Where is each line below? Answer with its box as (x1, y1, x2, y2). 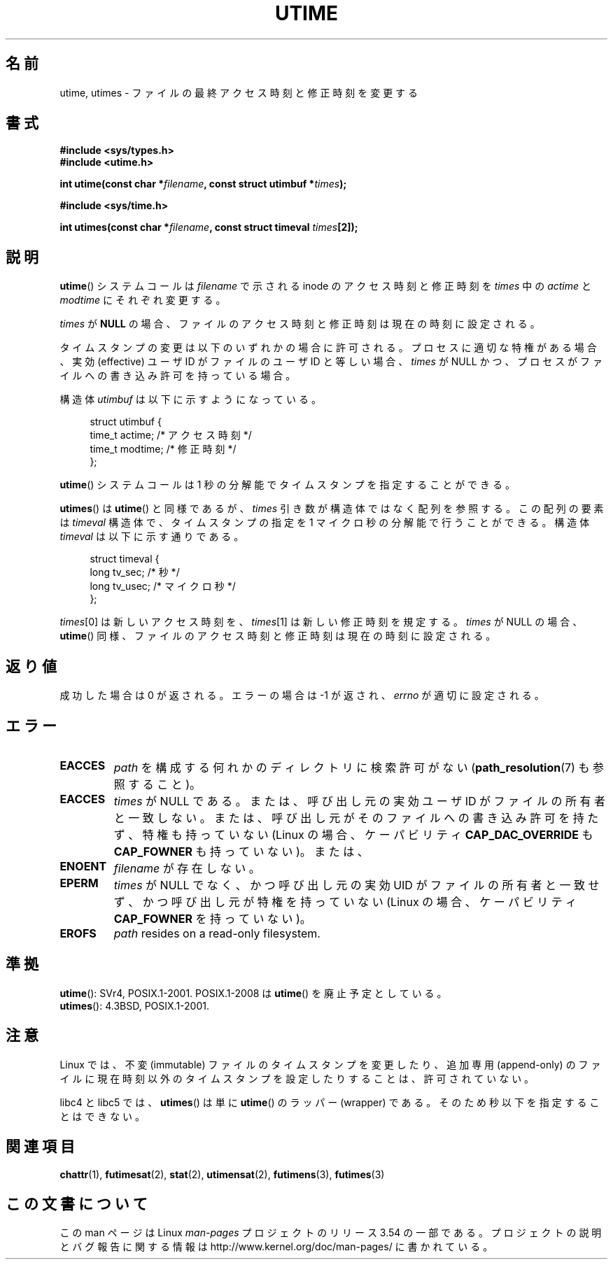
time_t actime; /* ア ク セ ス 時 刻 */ (90, 429, 252, 441)
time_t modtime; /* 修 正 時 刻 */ (90, 443, 237, 455)
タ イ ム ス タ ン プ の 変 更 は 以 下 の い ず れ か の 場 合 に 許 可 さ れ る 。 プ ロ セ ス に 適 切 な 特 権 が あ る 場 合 (59, 341, 597, 354)
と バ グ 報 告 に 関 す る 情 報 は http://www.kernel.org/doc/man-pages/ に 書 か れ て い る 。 (59, 1241, 493, 1253)
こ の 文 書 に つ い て (6, 1194, 148, 1213)
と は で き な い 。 (59, 1110, 146, 1122)
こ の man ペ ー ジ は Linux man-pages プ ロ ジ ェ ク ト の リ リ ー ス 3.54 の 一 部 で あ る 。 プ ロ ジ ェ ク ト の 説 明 (59, 1227, 602, 1239)
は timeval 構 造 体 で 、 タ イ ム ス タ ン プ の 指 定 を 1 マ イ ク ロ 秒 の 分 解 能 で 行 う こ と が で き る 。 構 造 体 (59, 516, 590, 529)
